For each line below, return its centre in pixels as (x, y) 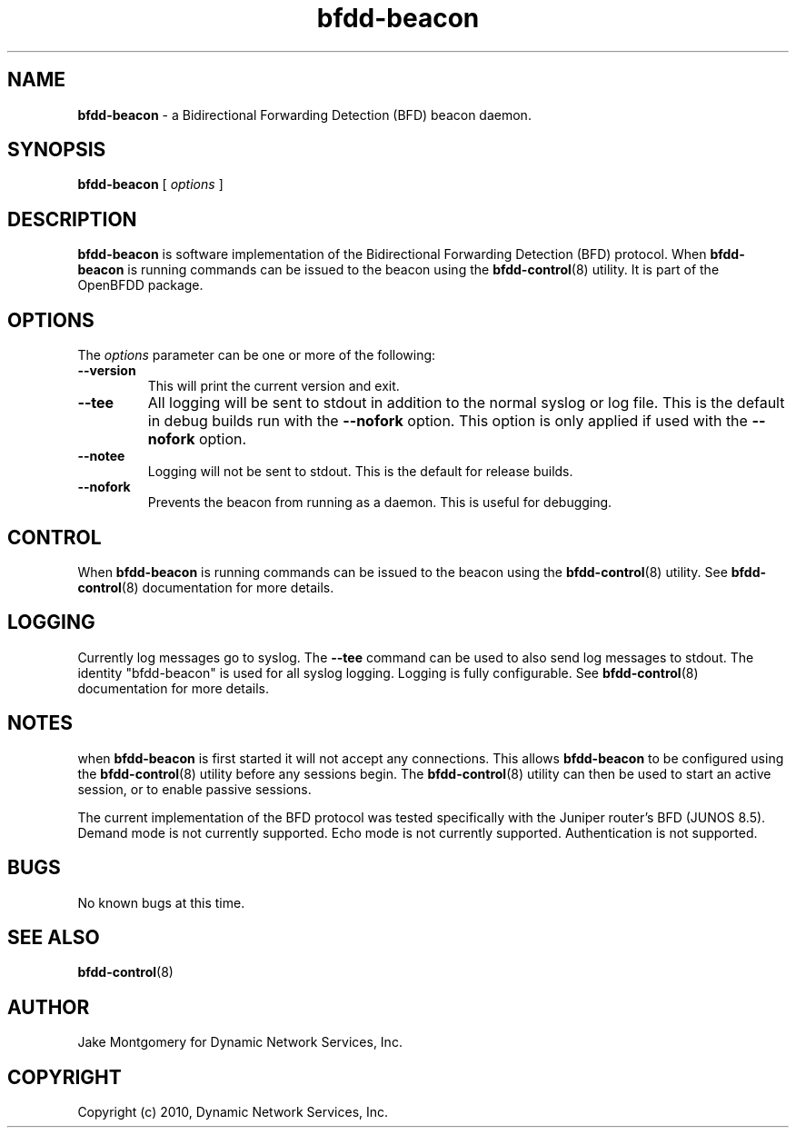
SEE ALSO (54, 937)
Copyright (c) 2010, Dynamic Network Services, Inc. (233, 1112)
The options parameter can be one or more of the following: (257, 355)
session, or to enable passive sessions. (194, 789)
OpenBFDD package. (140, 285)
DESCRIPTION (72, 219)
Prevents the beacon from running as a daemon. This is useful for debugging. (380, 503)
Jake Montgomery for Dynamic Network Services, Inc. (240, 1042)
